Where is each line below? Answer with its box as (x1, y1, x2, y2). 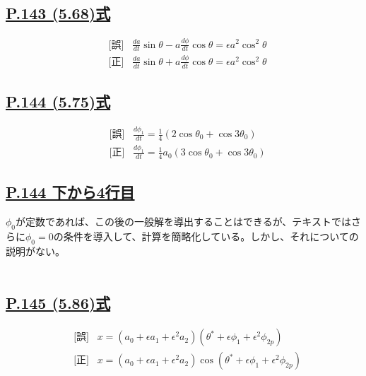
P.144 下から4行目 (6, 181, 135, 203)
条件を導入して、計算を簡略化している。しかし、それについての (63, 229, 359, 243)
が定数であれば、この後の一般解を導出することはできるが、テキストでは (16, 214, 351, 229)
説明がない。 (6, 243, 65, 258)
